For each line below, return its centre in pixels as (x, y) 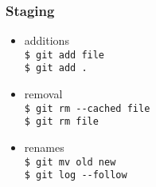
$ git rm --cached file (87, 108)
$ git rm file (61, 122)
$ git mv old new (70, 162)
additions (47, 40)
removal (43, 94)
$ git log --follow (76, 175)
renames (44, 147)
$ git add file (64, 55)
